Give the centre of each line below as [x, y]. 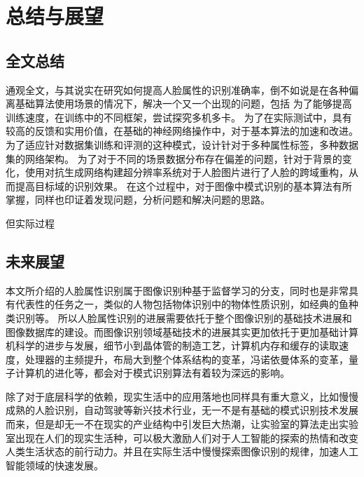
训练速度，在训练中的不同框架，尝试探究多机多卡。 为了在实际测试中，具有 [179, 117]
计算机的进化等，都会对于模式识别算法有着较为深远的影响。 [152, 373]
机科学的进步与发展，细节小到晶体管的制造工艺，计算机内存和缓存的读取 [172, 345]
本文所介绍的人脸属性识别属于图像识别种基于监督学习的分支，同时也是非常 [177, 290]
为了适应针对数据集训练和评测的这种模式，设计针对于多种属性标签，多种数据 [182, 144]
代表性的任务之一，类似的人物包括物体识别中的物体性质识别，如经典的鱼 [182, 304]
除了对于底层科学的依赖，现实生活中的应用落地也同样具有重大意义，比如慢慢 [182, 396]
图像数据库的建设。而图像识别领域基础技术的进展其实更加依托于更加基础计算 [182, 331]
